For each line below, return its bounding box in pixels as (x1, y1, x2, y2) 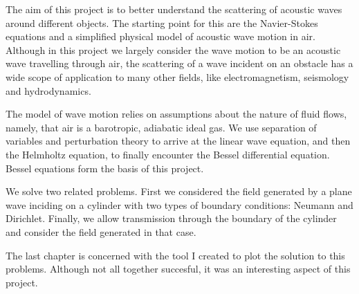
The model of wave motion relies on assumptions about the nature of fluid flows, (6, 107, 347, 121)
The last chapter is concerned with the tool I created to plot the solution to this (6, 248, 345, 262)
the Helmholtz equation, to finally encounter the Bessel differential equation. (6, 147, 330, 161)
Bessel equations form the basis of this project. (6, 160, 204, 175)
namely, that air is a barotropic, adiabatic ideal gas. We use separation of (6, 120, 317, 134)
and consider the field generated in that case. (6, 224, 196, 239)
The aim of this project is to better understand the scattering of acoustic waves (6, 2, 342, 16)
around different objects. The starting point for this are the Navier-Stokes (6, 15, 318, 30)
